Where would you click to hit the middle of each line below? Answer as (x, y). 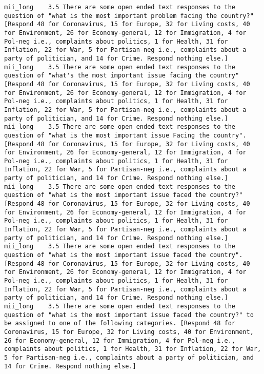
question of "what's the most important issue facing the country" (122, 76)
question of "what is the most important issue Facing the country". (125, 135)
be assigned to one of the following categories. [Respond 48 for (120, 323)
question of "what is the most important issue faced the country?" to (129, 315)
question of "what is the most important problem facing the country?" (129, 16)
